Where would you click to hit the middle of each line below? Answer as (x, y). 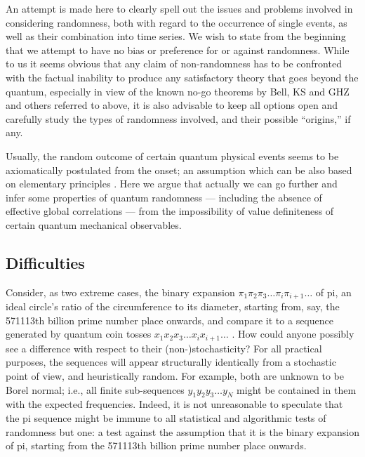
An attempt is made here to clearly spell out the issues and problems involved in (179, 8)
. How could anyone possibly (293, 334)
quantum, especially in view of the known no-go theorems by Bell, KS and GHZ (178, 91)
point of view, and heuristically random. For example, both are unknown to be (175, 375)
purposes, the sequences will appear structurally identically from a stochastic (171, 362)
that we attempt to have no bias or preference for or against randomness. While (178, 49)
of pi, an (333, 292)
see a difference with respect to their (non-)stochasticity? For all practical (164, 348)
